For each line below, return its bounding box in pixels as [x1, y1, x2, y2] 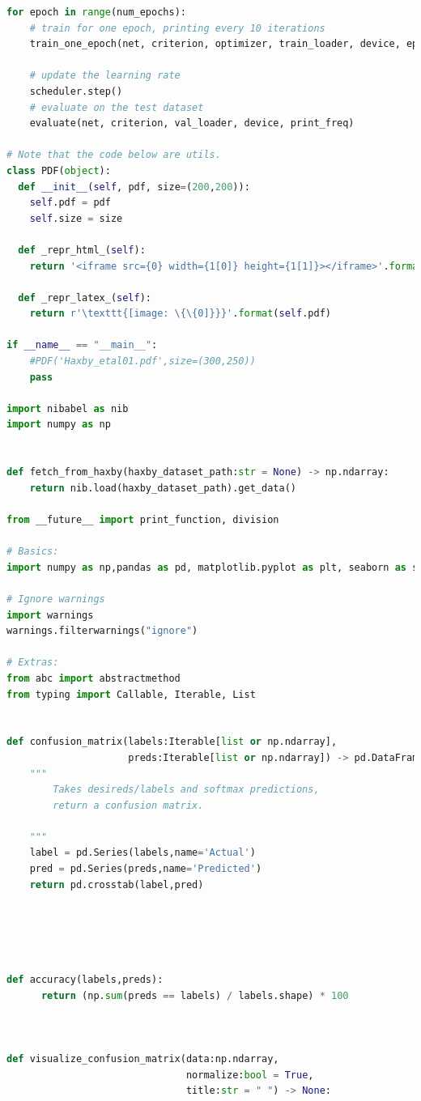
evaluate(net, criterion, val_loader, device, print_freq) [29, 117, 355, 130]
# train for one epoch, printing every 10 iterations [29, 22, 325, 34]
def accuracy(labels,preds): [6, 974, 164, 986]
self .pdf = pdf [29, 197, 111, 209]
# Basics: [6, 546, 59, 558]
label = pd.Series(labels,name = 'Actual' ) [29, 847, 256, 859]
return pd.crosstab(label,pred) [29, 878, 204, 891]
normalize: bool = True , [185, 1069, 314, 1081]
